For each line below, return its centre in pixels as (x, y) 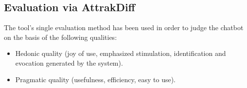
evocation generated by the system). (69, 62)
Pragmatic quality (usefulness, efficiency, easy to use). (96, 79)
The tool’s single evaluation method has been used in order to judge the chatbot (124, 27)
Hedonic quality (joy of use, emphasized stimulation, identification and (121, 53)
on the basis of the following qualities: (61, 37)
